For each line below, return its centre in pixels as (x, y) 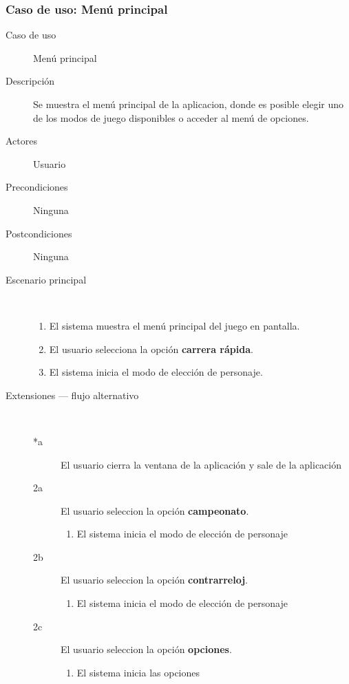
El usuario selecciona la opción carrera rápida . (151, 349)
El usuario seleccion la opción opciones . (146, 649)
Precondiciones (37, 187)
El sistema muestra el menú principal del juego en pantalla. (174, 325)
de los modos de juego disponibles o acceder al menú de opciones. (171, 117)
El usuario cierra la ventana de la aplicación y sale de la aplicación (201, 464)
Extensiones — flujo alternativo (72, 395)
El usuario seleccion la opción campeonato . (155, 510)
